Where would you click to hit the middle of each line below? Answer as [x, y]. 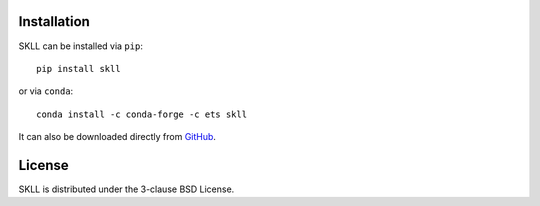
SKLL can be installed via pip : [81, 46]
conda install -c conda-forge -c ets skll [142, 114]
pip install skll [78, 68]
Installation [54, 21]
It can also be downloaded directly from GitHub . [117, 137]
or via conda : [46, 91]
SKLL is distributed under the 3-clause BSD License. [126, 189]
